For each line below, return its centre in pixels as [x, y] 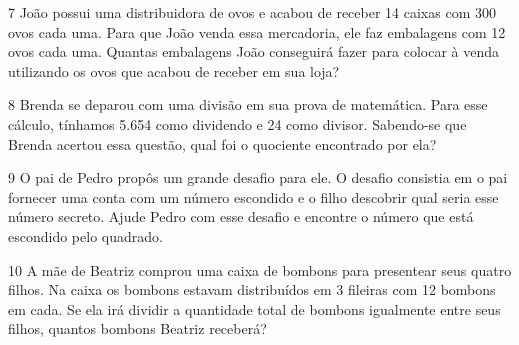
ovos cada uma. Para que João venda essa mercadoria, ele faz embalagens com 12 [257, 31]
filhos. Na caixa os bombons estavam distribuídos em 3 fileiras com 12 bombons [252, 289]
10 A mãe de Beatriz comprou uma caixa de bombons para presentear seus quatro [260, 269]
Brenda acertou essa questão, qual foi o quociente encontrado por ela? [222, 143]
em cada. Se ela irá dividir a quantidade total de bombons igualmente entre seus [254, 308]
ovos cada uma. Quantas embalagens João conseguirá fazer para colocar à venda [254, 51]
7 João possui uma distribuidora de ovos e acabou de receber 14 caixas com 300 [252, 12]
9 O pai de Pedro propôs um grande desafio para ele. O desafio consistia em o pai [258, 177]
